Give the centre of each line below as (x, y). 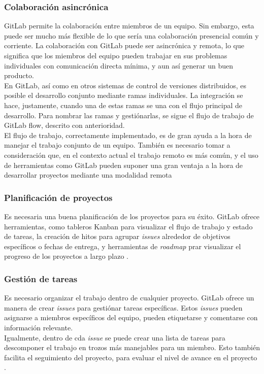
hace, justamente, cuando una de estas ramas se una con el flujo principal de (123, 105)
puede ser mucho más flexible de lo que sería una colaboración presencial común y (131, 35)
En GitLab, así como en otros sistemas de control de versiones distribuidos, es (125, 85)
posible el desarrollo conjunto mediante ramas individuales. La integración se (124, 95)
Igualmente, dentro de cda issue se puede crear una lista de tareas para (115, 337)
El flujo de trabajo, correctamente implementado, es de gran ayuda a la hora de (128, 135)
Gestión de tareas (41, 278)
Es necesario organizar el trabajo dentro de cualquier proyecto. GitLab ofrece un (129, 298)
